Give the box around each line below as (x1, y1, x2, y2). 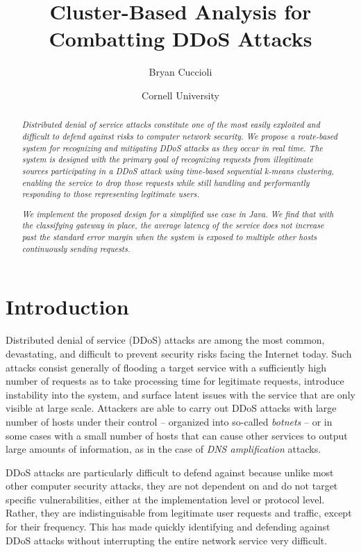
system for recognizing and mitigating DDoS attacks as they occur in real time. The (22, 142, 323, 153)
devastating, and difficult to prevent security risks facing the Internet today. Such (6, 346, 352, 360)
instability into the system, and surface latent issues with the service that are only (6, 387, 355, 401)
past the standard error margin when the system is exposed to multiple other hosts (22, 231, 317, 243)
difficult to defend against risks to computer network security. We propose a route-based (22, 130, 338, 142)
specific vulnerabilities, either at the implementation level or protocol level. (6, 492, 325, 506)
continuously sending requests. (22, 242, 131, 254)
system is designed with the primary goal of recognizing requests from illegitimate (22, 153, 313, 165)
